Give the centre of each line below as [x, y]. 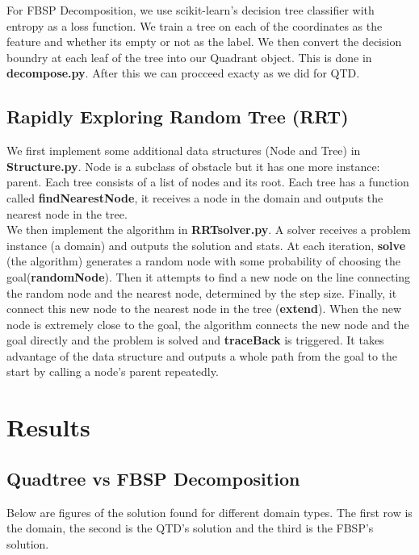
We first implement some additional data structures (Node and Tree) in [184, 150]
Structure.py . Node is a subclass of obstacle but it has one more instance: [193, 166]
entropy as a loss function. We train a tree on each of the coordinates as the [195, 25]
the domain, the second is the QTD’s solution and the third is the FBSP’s [190, 528]
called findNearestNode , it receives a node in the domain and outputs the [195, 197]
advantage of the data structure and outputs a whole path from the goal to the [202, 355]
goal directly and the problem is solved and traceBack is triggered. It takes [195, 340]
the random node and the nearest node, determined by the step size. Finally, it [202, 292]
